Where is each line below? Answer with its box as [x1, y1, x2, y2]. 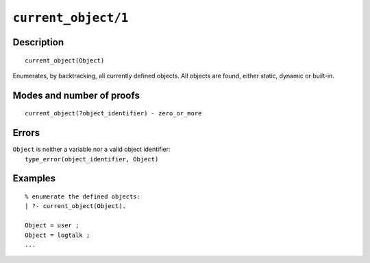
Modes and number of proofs [12, 89, 140, 101]
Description [12, 36, 64, 48]
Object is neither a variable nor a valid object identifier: [12, 145, 171, 154]
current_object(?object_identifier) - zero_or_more [25, 110, 202, 117]
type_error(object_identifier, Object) [25, 155, 159, 163]
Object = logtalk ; [25, 231, 90, 239]
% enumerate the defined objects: [25, 193, 140, 201]
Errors [12, 127, 40, 139]
